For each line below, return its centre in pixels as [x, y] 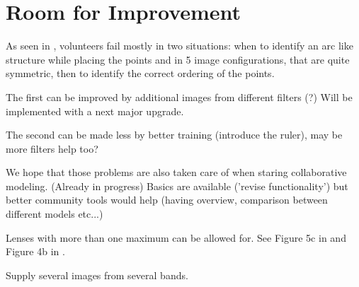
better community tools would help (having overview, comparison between [167, 200]
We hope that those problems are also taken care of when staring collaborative [176, 172]
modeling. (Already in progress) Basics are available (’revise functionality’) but [177, 186]
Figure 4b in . [35, 251]
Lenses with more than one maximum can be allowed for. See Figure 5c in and [176, 237]
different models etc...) [55, 214]
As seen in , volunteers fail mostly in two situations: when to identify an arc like [179, 46]
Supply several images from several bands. [97, 275]
